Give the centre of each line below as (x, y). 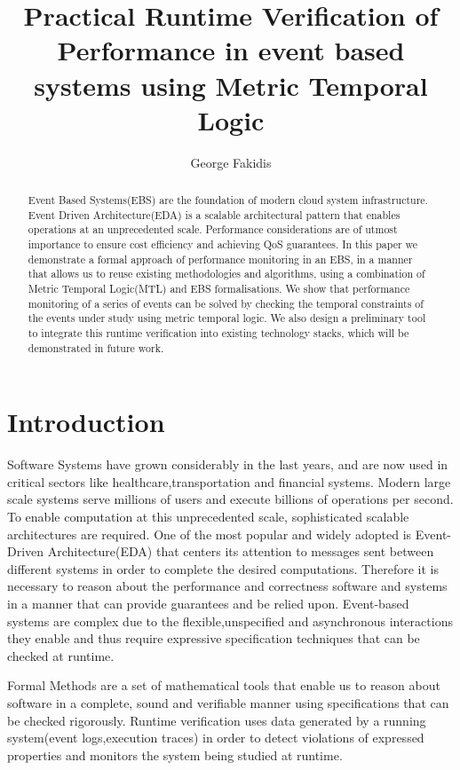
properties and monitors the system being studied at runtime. (175, 754)
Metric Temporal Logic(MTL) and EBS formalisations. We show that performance (219, 289)
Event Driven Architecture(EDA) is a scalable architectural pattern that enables (214, 214)
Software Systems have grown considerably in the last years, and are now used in (228, 464)
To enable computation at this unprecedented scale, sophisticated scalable (208, 517)
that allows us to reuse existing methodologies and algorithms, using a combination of (226, 274)
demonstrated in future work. (96, 347)
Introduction (86, 422)
